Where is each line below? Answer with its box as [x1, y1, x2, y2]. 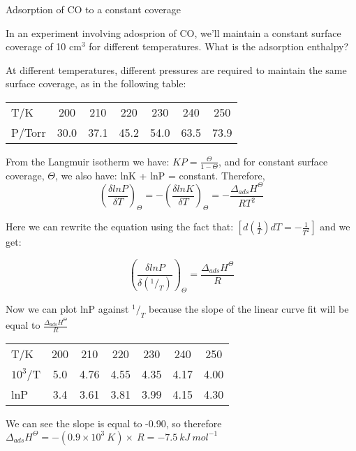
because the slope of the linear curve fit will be [148, 302, 349, 316]
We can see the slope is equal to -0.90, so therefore [6, 416, 222, 431]
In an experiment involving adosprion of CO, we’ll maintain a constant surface [6, 25, 341, 40]
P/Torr [11, 124, 46, 140]
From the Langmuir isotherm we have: [6, 154, 170, 168]
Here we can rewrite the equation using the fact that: [6, 219, 234, 234]
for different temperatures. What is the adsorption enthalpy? [89, 39, 349, 54]
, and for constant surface [218, 154, 328, 168]
